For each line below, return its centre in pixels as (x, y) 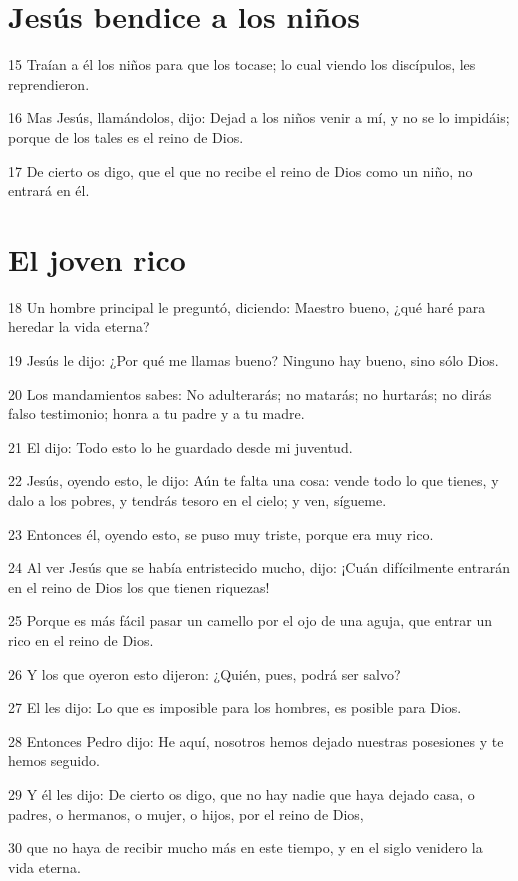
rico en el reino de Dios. (81, 639)
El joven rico (97, 258)
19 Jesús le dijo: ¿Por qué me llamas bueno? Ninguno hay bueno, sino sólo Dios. (253, 360)
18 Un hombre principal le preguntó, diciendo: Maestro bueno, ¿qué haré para (247, 306)
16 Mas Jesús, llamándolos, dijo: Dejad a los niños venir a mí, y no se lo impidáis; (259, 117)
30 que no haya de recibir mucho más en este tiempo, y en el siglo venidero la (245, 847)
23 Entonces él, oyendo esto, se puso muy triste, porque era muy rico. (221, 533)
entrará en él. (49, 190)
